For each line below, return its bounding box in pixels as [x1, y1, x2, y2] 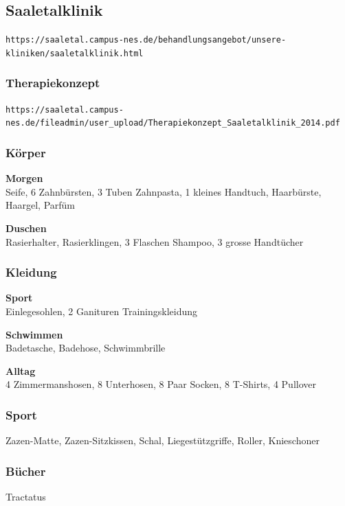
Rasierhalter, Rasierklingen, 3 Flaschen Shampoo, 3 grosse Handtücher [5, 234, 304, 249]
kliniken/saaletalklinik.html [5, 48, 144, 58]
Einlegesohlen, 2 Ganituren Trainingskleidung [5, 304, 198, 319]
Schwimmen [5, 327, 63, 341]
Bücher [5, 462, 46, 479]
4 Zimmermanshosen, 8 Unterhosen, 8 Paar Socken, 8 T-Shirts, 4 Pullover [5, 377, 316, 391]
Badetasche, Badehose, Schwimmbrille [5, 341, 166, 355]
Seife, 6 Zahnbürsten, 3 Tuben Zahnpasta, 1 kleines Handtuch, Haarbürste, [5, 184, 322, 198]
